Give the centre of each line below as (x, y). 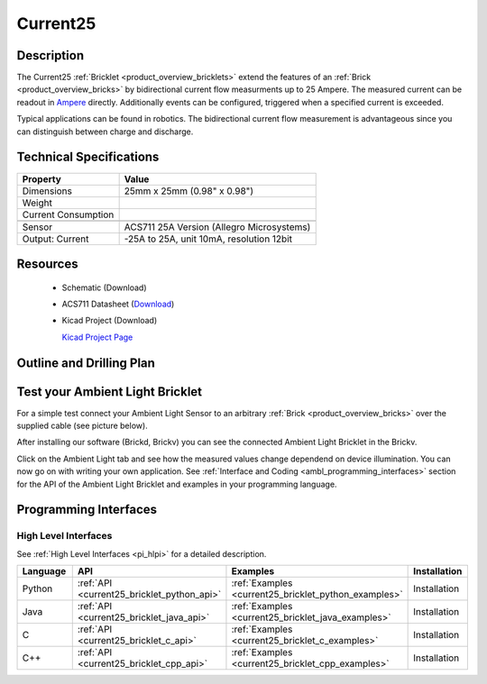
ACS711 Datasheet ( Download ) (118, 304)
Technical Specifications (88, 157)
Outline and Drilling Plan (86, 363)
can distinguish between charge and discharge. (105, 132)
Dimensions (47, 191)
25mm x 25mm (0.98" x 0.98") (189, 191)
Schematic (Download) (104, 287)
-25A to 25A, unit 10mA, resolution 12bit (208, 239)
